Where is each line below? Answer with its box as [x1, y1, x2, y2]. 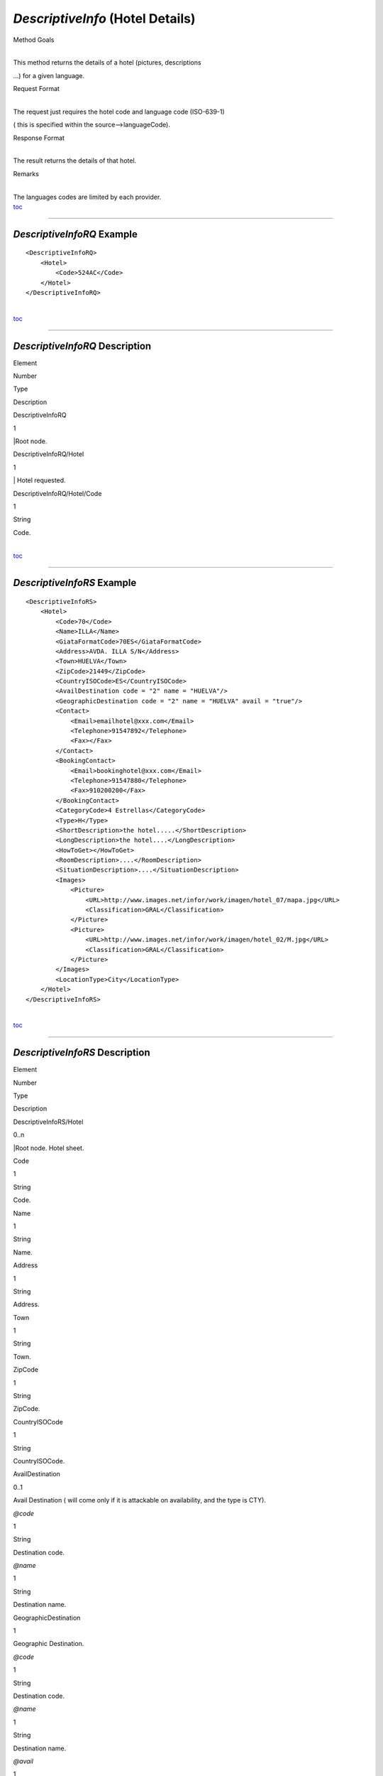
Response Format [13, 134, 65, 142]
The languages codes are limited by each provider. [13, 193, 162, 201]
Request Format [13, 85, 60, 93]
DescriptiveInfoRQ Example [13, 228, 138, 240]
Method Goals [13, 36, 55, 44]
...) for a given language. [13, 71, 85, 80]
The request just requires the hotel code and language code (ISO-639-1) [13, 107, 225, 116]
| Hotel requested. [13, 476, 67, 484]
